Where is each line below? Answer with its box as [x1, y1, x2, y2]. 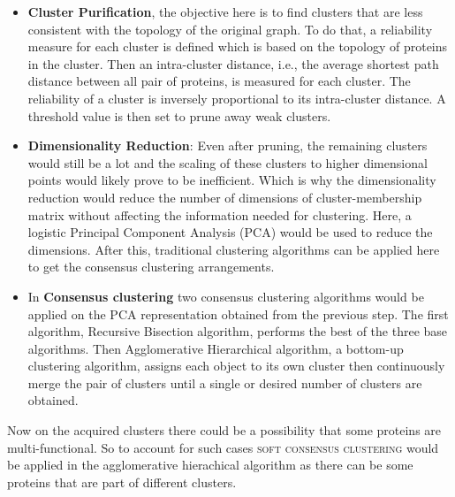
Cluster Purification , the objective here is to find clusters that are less [27, 3, 423, 20]
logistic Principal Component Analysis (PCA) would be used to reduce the [27, 223, 433, 241]
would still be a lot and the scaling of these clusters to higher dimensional [27, 153, 428, 172]
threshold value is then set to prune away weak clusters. [27, 106, 331, 125]
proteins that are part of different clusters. [7, 472, 237, 491]
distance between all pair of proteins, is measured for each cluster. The [27, 72, 411, 90]
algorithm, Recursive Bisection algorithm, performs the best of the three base [27, 322, 448, 340]
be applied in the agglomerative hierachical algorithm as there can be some [7, 455, 413, 474]
